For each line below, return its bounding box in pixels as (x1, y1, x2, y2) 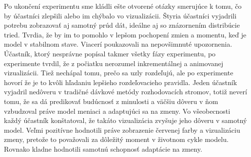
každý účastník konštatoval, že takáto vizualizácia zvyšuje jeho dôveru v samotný (4, 115, 247, 125)
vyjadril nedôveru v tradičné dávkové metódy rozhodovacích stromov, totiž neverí (4, 87, 247, 97)
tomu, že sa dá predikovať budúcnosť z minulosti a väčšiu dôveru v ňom (4, 96, 218, 106)
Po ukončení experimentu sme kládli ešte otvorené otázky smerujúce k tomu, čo (4, 1, 242, 11)
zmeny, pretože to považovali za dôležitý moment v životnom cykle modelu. (4, 134, 229, 144)
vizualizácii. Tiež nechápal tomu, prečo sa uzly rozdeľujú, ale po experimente (4, 68, 233, 78)
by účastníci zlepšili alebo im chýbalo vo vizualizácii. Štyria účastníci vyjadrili (4, 10, 237, 20)
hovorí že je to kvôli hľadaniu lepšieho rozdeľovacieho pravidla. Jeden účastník (4, 77, 237, 87)
